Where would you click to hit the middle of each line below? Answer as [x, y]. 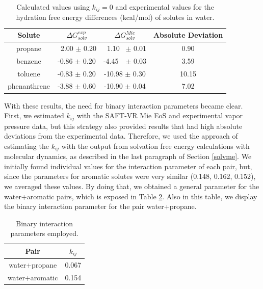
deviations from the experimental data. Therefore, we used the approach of [121, 136]
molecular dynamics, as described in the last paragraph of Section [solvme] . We [128, 156]
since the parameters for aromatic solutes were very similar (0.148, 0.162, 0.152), [130, 176]
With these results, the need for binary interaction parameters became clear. [124, 105]
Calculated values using [53, 7]
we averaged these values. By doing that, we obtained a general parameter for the [132, 186]
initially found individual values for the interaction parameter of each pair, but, [128, 166]
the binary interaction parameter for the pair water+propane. [100, 206]
